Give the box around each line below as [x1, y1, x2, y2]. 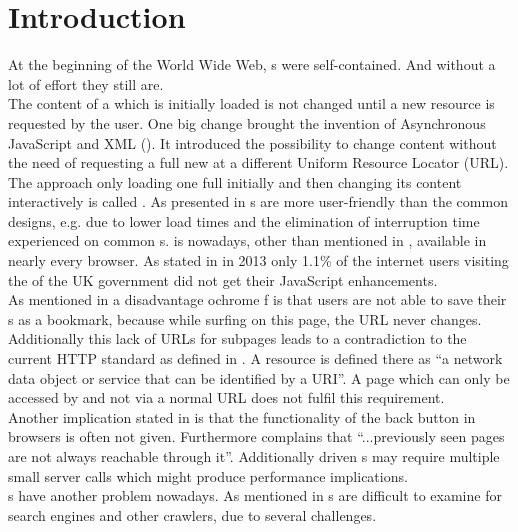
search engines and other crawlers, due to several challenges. [8, 504, 377, 525]
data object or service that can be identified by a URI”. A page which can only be [8, 367, 510, 388]
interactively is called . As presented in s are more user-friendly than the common [8, 191, 508, 212]
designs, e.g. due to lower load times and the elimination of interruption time [8, 210, 480, 231]
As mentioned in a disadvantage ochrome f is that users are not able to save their [8, 289, 507, 310]
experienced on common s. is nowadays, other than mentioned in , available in [8, 230, 487, 251]
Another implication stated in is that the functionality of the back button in [8, 406, 476, 427]
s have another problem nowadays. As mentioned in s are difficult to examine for [8, 485, 502, 506]
